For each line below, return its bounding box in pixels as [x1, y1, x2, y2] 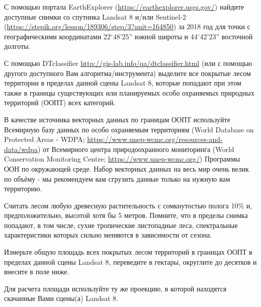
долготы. [4, 41, 31, 51]
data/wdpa [4, 143, 38, 154]
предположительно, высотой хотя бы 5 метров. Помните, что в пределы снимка [4, 210, 248, 220]
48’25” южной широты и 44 [113, 31, 198, 41]
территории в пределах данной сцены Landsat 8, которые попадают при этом [4, 78, 241, 88]
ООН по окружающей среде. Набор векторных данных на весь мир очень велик [4, 163, 249, 174]
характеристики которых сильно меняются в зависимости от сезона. [4, 229, 212, 240]
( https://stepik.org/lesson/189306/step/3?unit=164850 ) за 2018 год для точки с [4, 21, 250, 32]
